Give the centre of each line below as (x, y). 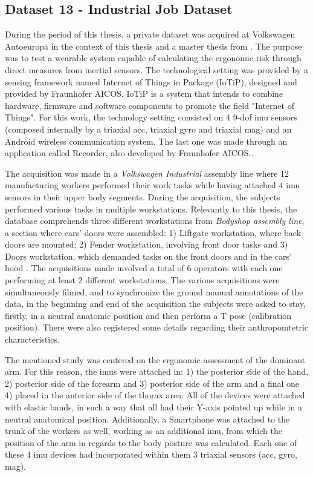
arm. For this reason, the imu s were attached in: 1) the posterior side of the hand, (157, 371)
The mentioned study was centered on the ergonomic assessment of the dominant (155, 359)
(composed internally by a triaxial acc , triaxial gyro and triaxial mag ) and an (148, 129)
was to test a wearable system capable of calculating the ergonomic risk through (153, 58)
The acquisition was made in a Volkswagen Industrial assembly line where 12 (147, 173)
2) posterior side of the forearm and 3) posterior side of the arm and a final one (152, 383)
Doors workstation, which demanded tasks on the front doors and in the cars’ (148, 256)
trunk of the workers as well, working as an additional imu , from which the (144, 431)
